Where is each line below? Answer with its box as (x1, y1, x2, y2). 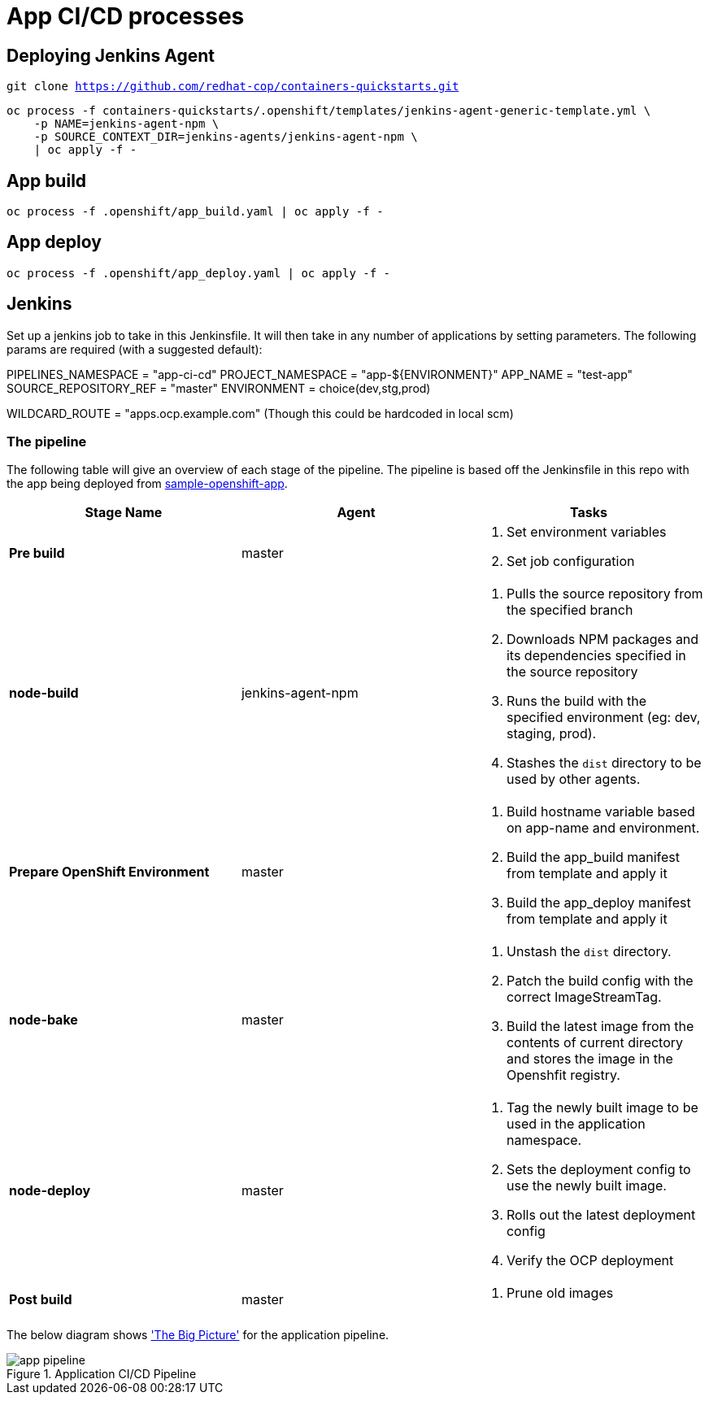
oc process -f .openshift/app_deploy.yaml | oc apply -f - (7, 266, 391, 280)
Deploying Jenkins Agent (7, 45, 215, 66)
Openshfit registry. (506, 1067, 620, 1084)
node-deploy (9, 1182, 91, 1199)
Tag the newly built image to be (506, 1099, 698, 1116)
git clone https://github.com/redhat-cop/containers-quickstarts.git (7, 80, 459, 94)
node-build (9, 685, 79, 702)
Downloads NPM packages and (506, 631, 699, 648)
